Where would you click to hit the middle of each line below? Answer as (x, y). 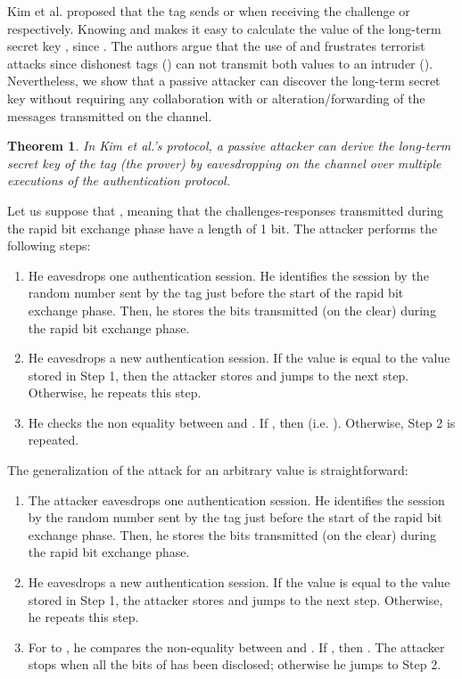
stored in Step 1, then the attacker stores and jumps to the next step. (219, 375)
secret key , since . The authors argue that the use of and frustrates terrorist (216, 46)
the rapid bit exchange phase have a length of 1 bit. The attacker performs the (223, 228)
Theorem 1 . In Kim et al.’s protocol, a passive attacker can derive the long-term (229, 146)
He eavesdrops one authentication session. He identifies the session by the (228, 275)
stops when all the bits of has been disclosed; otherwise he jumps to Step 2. (235, 664)
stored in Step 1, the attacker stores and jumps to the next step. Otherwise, (235, 599)
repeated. (54, 440)
